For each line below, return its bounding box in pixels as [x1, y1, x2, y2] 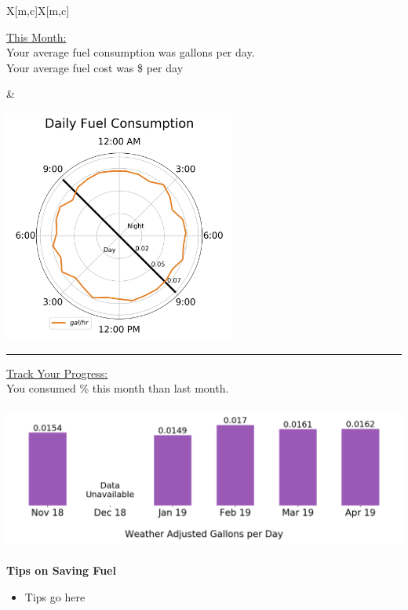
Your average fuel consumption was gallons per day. [6, 44, 255, 60]
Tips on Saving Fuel [6, 562, 116, 579]
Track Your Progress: [6, 364, 108, 381]
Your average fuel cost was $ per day [6, 59, 184, 75]
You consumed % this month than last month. [6, 380, 229, 396]
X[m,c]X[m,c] [6, 2, 70, 18]
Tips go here [24, 588, 86, 605]
